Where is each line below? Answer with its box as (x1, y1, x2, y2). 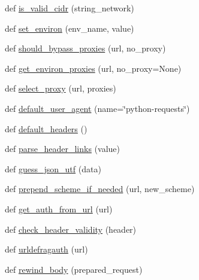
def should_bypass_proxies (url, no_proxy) (5, 42, 166, 54)
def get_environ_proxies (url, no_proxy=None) (5, 62, 182, 74)
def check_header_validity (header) (5, 223, 137, 235)
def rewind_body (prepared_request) (5, 263, 143, 275)
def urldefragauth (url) (5, 243, 88, 255)
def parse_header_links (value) (5, 142, 120, 155)
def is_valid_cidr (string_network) (5, 2, 134, 14)
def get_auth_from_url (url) (5, 202, 113, 215)
